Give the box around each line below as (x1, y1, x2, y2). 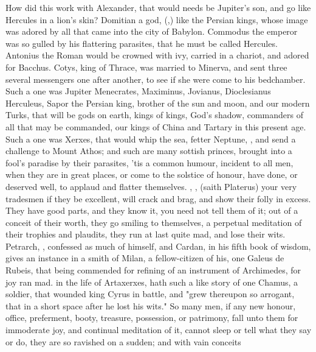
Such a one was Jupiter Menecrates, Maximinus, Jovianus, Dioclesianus (5, 85, 271, 97)
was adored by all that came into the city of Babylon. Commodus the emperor (5, 25, 298, 38)
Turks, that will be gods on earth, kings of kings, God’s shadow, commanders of (5, 108, 303, 121)
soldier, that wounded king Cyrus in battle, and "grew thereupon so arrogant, (5, 287, 295, 300)
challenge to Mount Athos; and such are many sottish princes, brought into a (5, 144, 292, 157)
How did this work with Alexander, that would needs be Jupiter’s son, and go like (5, 1, 311, 13)
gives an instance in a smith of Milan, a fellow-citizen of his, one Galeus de (5, 252, 284, 264)
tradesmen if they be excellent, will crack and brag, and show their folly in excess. (5, 192, 311, 205)
